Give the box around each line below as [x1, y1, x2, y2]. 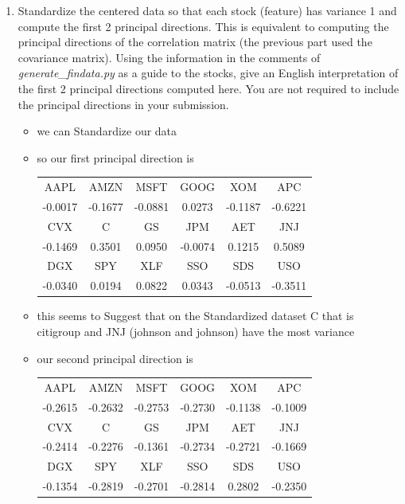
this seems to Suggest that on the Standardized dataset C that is [37, 307, 354, 324]
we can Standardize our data [37, 123, 177, 139]
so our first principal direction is [37, 149, 194, 166]
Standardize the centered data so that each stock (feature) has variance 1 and [18, 2, 397, 18]
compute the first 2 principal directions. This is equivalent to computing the [18, 18, 389, 34]
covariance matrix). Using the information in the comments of [18, 49, 321, 65]
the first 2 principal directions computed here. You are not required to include [18, 80, 399, 96]
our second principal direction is [37, 350, 193, 366]
